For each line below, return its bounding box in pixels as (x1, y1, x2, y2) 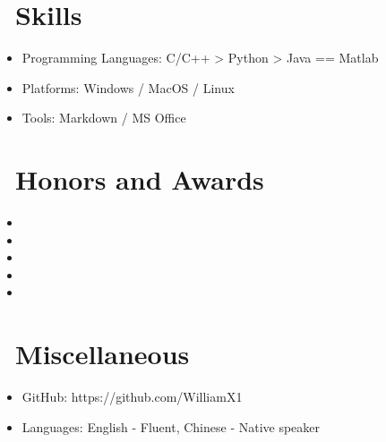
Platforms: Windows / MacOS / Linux (21, 78, 235, 97)
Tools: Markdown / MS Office (21, 108, 186, 127)
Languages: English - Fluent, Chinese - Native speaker (21, 417, 321, 436)
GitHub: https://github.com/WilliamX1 (21, 387, 243, 406)
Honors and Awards (15, 161, 264, 198)
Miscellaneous (15, 336, 190, 372)
